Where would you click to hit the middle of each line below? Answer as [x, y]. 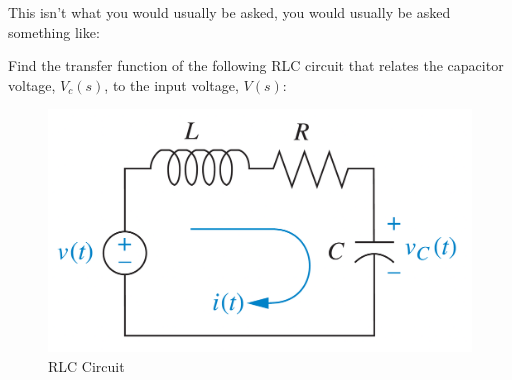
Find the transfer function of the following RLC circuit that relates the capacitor [256, 65]
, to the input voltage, [171, 84]
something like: [54, 31]
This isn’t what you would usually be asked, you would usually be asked [229, 12]
